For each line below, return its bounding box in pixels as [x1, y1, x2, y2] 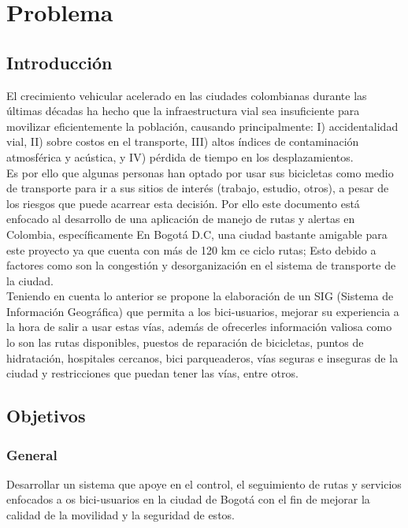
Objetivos [6, 403, 86, 428]
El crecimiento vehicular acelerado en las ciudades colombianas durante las [6, 87, 367, 103]
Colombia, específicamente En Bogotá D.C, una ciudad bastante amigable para [6, 225, 388, 242]
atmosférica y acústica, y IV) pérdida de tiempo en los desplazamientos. [6, 148, 354, 165]
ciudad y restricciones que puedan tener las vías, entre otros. [6, 365, 299, 381]
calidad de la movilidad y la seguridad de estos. [6, 507, 235, 523]
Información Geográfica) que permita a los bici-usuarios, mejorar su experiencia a [6, 303, 399, 319]
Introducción [6, 50, 113, 74]
